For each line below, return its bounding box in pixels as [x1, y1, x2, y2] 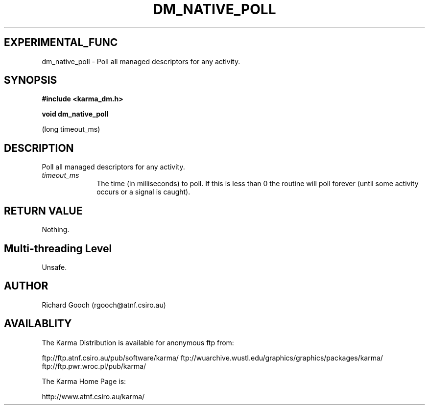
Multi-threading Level [4, 242, 112, 255]
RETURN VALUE [4, 204, 83, 217]
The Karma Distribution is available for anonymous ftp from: [42, 338, 234, 347]
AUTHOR [4, 280, 48, 292]
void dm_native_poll [42, 110, 109, 119]
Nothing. [42, 225, 70, 234]
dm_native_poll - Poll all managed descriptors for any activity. [42, 57, 240, 66]
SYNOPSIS [4, 74, 57, 87]
